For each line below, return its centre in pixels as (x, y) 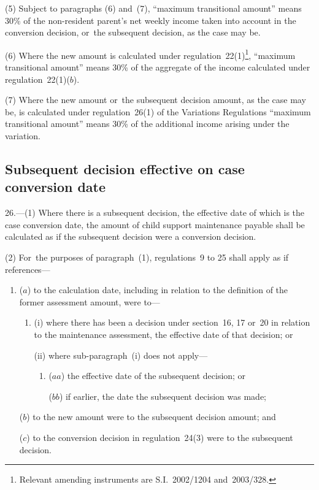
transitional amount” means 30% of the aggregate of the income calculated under (158, 67)
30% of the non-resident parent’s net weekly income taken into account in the (151, 20)
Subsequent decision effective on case (125, 168)
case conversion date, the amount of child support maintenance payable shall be (155, 224)
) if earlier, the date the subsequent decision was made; (163, 396)
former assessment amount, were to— (90, 301)
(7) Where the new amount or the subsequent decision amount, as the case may (156, 100)
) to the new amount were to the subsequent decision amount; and (151, 417)
